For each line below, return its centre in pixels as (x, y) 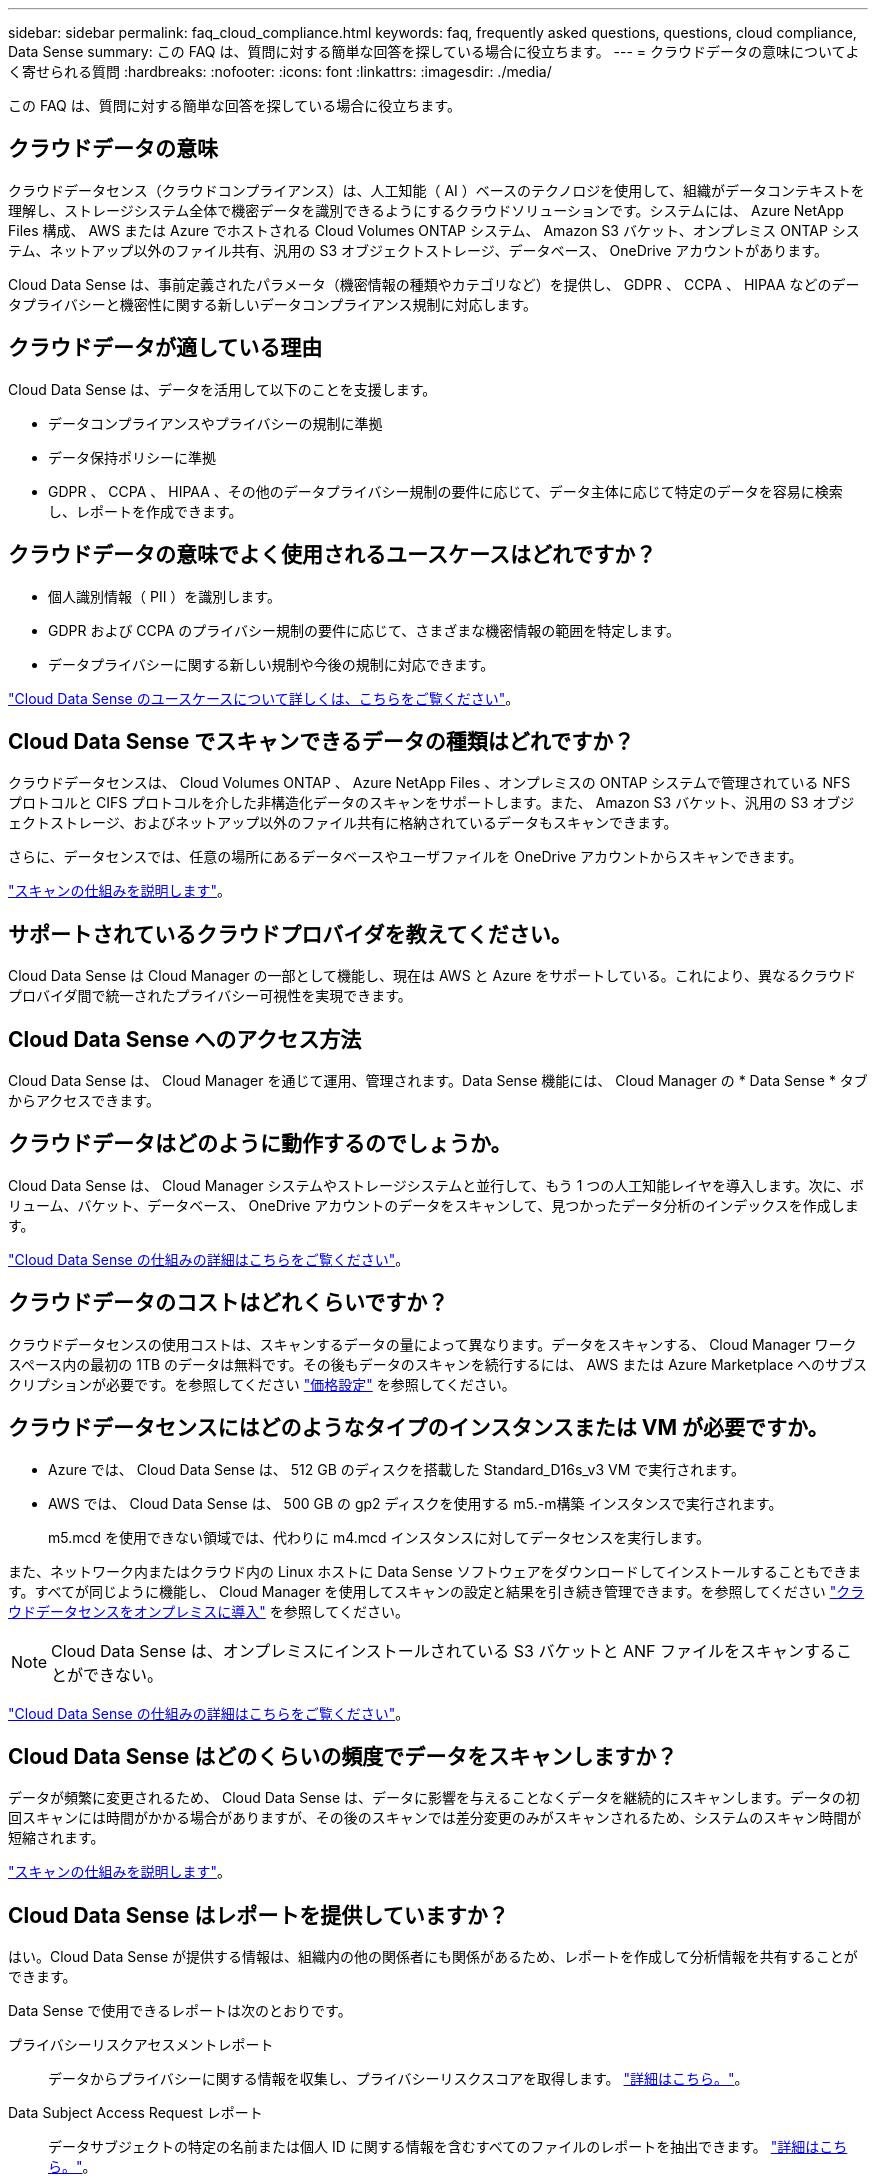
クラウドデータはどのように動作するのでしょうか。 (260, 1144)
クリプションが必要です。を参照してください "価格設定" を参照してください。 (262, 1384)
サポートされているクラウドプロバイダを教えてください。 (290, 934)
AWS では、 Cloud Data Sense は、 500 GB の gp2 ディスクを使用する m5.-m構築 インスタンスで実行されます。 (415, 1503)
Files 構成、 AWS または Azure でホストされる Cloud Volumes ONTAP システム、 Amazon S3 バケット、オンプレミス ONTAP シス (434, 230)
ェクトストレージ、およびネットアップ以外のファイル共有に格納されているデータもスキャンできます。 (343, 823)
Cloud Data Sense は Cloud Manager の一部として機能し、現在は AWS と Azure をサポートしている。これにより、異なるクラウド (432, 976)
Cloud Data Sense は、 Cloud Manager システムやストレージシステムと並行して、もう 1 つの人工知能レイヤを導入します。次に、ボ (436, 1185)
